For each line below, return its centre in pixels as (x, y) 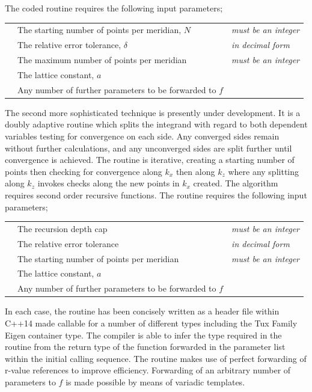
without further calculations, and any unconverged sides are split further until (148, 148)
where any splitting (263, 171)
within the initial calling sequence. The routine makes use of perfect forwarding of (156, 358)
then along (195, 171)
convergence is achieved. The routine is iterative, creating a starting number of (150, 160)
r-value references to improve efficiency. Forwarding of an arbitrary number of (148, 370)
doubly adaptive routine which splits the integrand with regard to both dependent (156, 124)
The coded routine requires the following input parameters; (114, 8)
